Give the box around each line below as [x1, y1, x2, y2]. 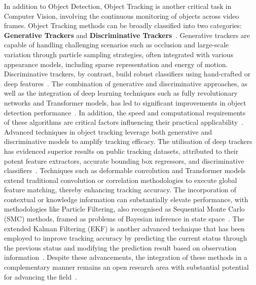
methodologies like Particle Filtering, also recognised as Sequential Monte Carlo [4, 204, 245, 214]
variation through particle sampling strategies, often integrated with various [4, 49, 233, 59]
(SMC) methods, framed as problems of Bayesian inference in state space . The [4, 214, 245, 224]
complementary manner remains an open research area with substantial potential [4, 262, 249, 272]
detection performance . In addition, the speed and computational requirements [4, 107, 246, 117]
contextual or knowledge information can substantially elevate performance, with [4, 194, 248, 204]
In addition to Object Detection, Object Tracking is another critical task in [4, 1, 231, 11]
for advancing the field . [4, 271, 77, 282]
